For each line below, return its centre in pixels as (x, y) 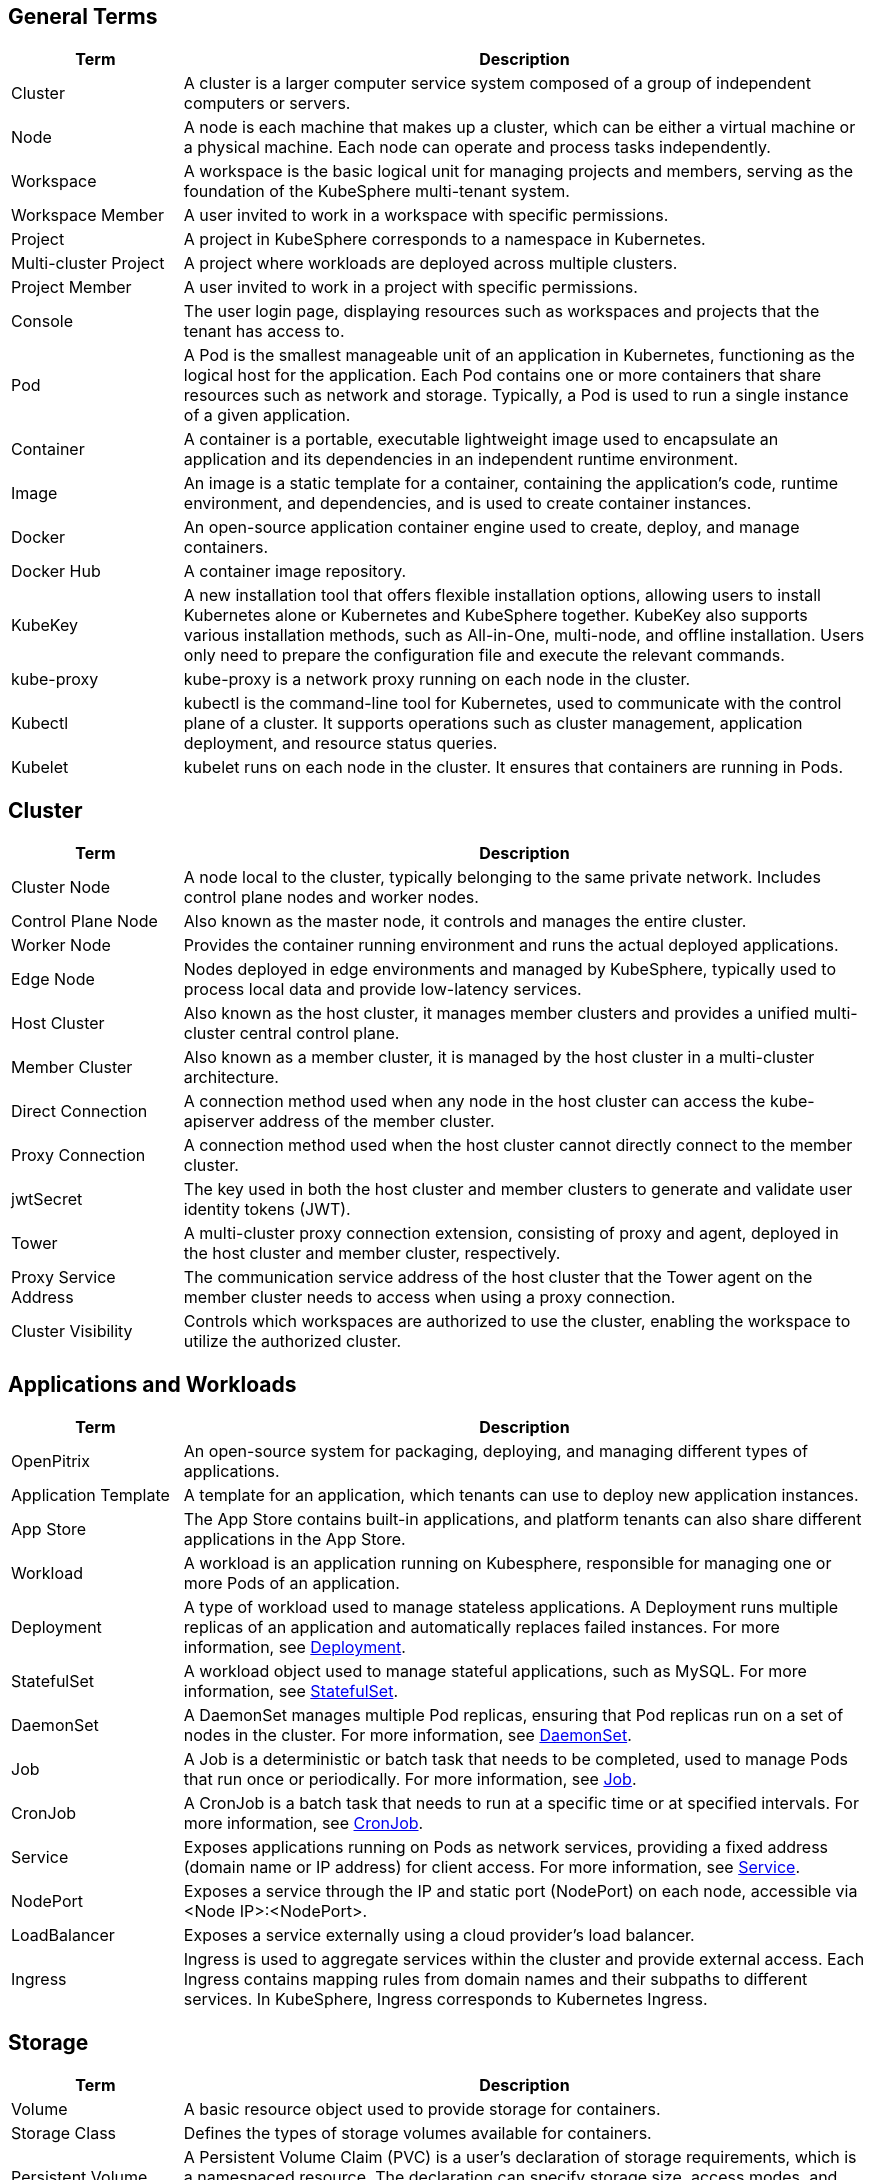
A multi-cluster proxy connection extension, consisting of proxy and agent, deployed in (511, 1233)
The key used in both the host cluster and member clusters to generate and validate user (518, 1189)
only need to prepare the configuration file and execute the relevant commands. (484, 655)
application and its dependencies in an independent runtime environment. (461, 459)
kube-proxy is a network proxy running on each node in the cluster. (437, 679)
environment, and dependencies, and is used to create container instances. (467, 503)
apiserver (219, 1121)
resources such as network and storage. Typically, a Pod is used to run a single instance (516, 395)
